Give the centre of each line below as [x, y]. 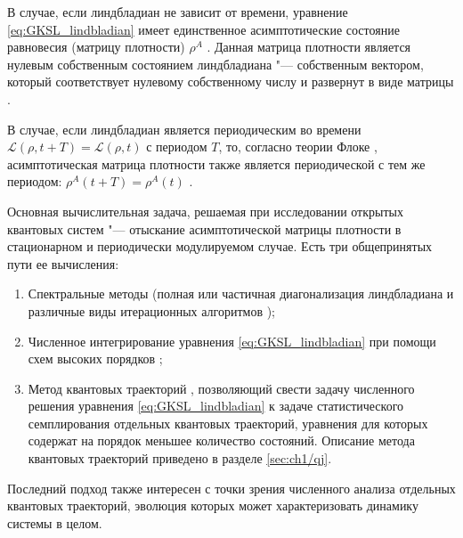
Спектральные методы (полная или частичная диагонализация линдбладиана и [241, 293]
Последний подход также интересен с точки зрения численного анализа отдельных [231, 488]
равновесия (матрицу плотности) [96, 47]
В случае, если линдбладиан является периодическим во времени [184, 129]
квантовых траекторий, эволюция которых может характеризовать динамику [213, 505]
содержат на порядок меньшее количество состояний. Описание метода [221, 440]
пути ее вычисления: [63, 263]
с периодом [177, 147]
